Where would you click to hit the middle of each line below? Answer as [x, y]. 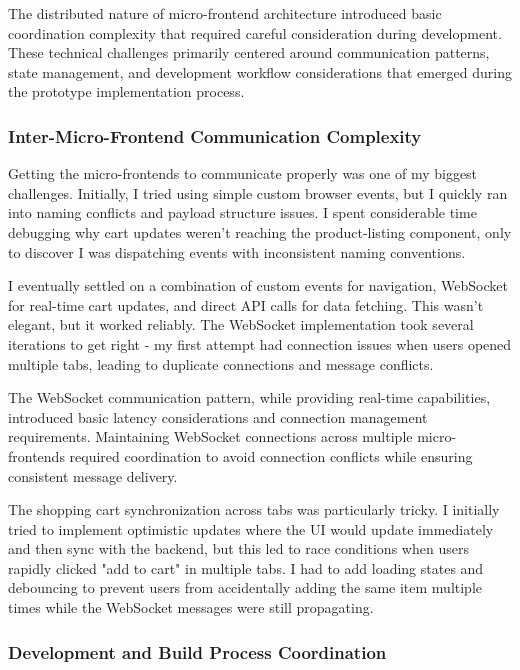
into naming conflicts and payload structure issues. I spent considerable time [242, 212]
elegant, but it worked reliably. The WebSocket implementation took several [241, 324]
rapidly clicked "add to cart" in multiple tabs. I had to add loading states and [246, 567]
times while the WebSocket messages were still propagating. [191, 607]
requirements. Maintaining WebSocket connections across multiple [210, 436]
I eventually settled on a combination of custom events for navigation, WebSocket [258, 285]
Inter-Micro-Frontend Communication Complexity [215, 135]
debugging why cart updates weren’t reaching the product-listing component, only [260, 231]
